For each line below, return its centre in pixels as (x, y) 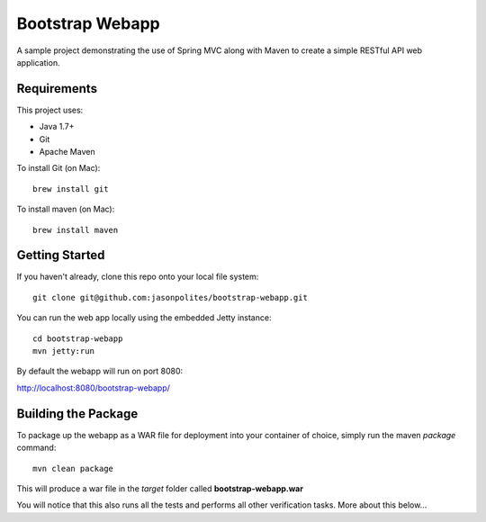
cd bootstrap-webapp (78, 338)
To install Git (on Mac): (58, 168)
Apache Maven (67, 152)
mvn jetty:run (63, 351)
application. (38, 62)
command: (36, 448)
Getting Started (61, 255)
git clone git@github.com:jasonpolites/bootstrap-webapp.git (170, 297)
